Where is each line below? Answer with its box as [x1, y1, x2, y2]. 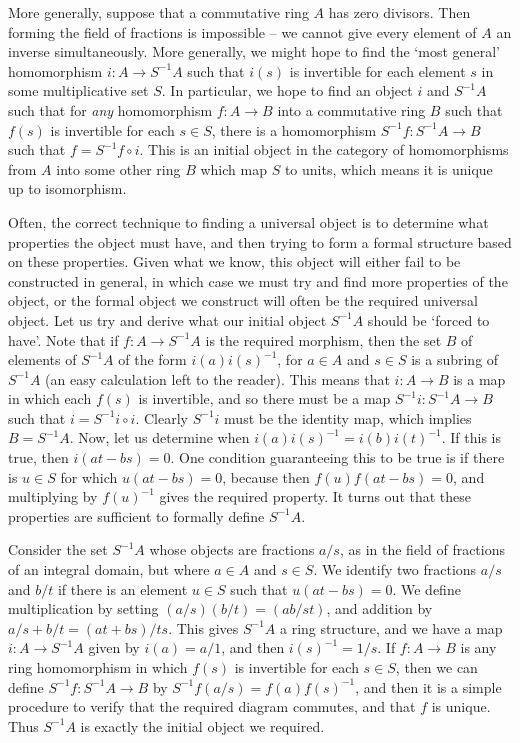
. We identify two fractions [313, 559, 477, 580]
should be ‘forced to [367, 309, 490, 330]
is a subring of [411, 349, 499, 370]
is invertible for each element [289, 60, 466, 81]
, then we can [395, 657, 478, 677]
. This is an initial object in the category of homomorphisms [139, 139, 509, 160]
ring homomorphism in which [8, 657, 188, 677]
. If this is [441, 427, 501, 448]
